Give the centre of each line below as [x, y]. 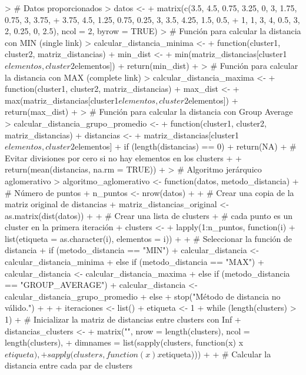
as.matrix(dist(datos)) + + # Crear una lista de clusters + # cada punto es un [149, 215]
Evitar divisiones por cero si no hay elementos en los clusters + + [123, 157]
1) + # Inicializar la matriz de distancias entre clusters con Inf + [123, 319]
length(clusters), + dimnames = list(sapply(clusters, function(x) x [124, 342]
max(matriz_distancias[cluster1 [62, 100]
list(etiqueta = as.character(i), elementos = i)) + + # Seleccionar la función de [148, 238]
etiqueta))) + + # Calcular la [217, 354]
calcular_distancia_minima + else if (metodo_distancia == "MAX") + [134, 262]
